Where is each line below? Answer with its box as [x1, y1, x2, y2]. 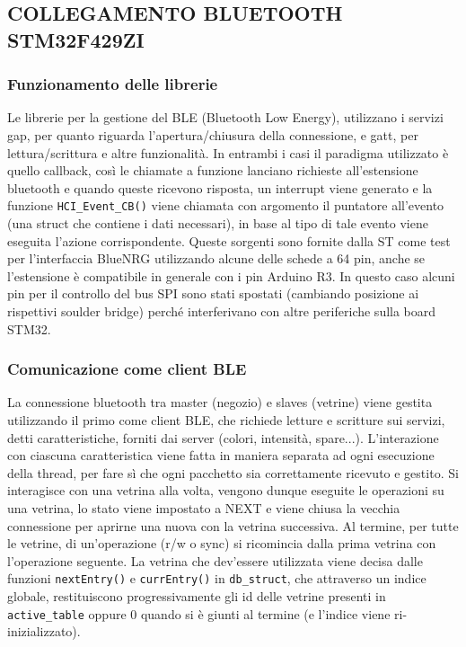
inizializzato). [7, 622, 81, 641]
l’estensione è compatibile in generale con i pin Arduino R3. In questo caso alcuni [7, 266, 455, 285]
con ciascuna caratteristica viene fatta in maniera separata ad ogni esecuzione [7, 446, 435, 465]
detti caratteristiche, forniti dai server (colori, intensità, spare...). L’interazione [7, 428, 439, 447]
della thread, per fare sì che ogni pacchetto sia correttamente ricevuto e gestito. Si [7, 463, 459, 482]
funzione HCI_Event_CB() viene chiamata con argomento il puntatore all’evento [7, 196, 444, 215]
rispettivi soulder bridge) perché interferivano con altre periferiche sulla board [7, 301, 436, 320]
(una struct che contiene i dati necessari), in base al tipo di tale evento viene [7, 214, 428, 233]
